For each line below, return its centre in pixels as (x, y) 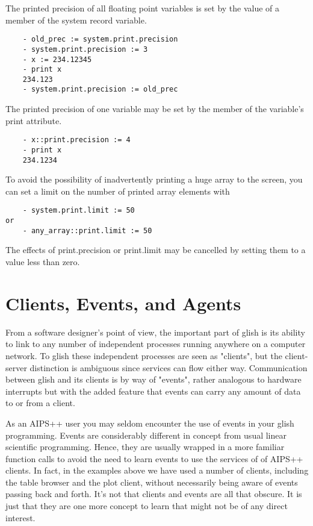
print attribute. (34, 120)
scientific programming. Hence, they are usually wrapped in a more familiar (145, 447)
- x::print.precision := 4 (76, 140)
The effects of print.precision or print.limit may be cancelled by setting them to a (156, 250)
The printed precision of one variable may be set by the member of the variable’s (155, 109)
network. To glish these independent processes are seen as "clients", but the (144, 355)
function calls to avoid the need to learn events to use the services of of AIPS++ (154, 458)
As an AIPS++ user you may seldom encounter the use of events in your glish (150, 423)
